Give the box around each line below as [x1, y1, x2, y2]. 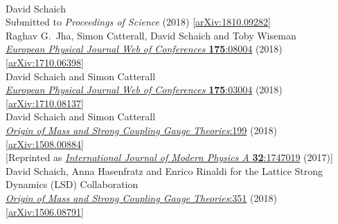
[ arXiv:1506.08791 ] [6, 204, 84, 218]
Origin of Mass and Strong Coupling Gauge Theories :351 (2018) [6, 190, 277, 205]
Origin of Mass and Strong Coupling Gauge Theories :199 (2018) [6, 122, 277, 137]
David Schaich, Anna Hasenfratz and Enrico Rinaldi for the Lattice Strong [6, 163, 323, 178]
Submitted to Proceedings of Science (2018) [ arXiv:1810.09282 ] [6, 15, 272, 29]
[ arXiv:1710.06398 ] [6, 55, 84, 69]
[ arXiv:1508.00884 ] [6, 136, 84, 151]
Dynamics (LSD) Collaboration [6, 177, 139, 192]
